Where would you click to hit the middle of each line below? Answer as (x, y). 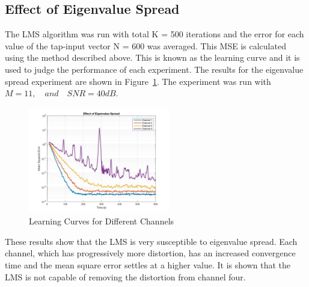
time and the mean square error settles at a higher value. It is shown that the (148, 265)
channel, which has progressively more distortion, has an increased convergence (150, 253)
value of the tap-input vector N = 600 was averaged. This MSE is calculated (145, 45)
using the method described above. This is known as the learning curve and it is (152, 57)
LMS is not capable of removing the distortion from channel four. (125, 276)
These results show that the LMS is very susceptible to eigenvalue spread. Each (151, 241)
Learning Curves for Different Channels (102, 221)
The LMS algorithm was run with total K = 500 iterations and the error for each (154, 34)
